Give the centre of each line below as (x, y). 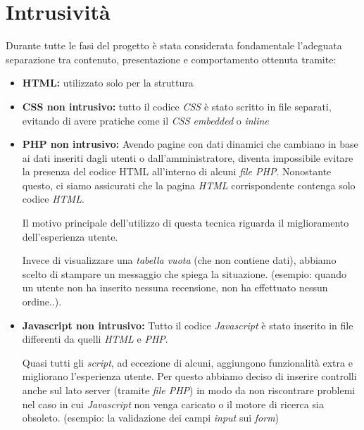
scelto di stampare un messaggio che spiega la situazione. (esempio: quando (184, 273)
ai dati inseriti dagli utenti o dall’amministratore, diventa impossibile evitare (188, 157)
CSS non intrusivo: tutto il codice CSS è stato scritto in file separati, (177, 106)
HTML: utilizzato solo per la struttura (108, 83)
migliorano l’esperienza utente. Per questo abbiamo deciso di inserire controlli (189, 376)
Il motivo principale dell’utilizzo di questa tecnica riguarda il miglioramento (186, 223)
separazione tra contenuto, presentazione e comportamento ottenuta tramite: (171, 59)
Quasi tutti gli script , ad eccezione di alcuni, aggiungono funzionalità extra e (187, 362)
